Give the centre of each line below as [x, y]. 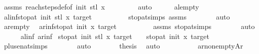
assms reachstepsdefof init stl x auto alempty [101, 6]
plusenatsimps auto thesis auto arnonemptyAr [123, 46]
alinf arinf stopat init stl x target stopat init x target [115, 36]
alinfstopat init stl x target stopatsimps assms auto [117, 16]
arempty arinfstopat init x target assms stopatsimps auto [129, 26]
